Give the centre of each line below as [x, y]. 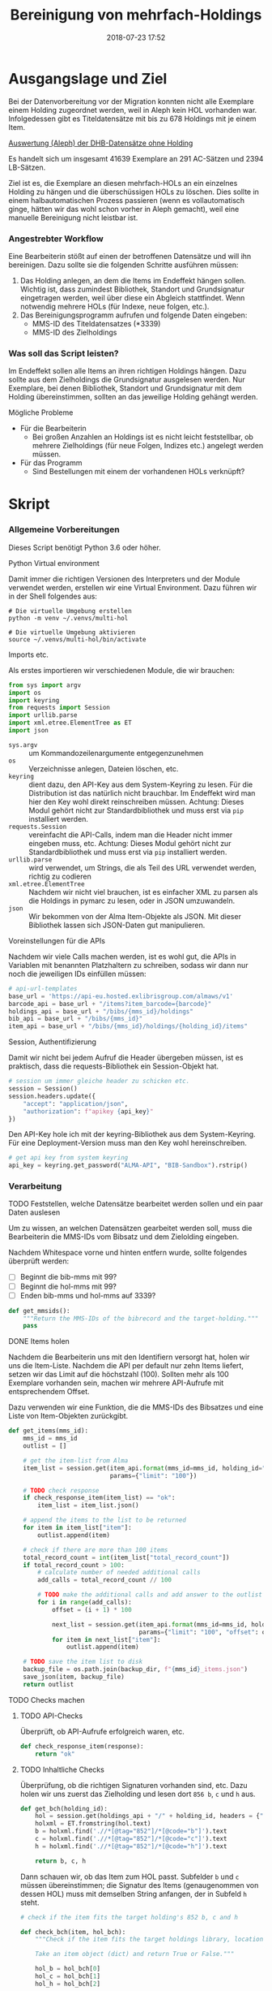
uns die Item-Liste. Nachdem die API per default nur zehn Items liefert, [126, 1366]
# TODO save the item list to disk [83, 1662]
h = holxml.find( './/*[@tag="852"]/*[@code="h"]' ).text [131, 1846]
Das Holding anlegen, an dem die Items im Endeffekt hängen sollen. [133, 280]
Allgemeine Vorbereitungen [64, 529]
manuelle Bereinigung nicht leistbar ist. [73, 218]
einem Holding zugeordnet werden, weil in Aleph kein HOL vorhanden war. [133, 110]
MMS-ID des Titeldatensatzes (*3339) [96, 323]
